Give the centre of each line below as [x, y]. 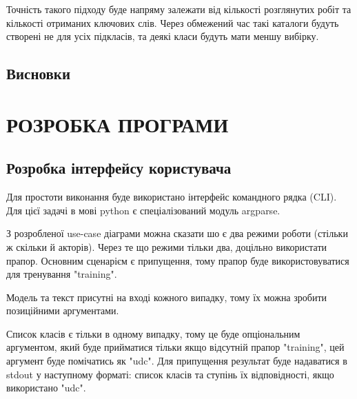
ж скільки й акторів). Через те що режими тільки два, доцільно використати [167, 246]
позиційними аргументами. [63, 310]
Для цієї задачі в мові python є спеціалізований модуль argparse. [143, 210]
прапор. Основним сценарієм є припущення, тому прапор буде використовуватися [178, 260]
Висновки [39, 73]
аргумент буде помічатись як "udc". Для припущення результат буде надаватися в [177, 361]
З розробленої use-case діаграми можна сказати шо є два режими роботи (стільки [177, 233]
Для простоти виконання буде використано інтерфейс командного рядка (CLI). [172, 197]
